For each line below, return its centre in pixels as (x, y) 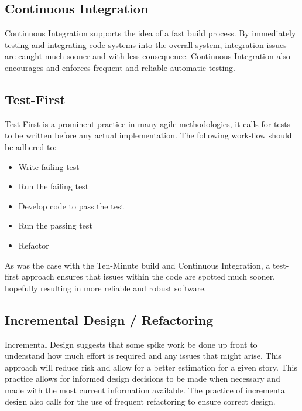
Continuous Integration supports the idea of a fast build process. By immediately (150, 33)
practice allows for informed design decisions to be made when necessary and (143, 378)
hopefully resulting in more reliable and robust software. (106, 288)
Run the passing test (55, 225)
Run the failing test (54, 186)
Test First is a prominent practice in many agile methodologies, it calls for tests (148, 123)
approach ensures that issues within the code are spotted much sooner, (148, 276)
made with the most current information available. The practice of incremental (146, 390)
